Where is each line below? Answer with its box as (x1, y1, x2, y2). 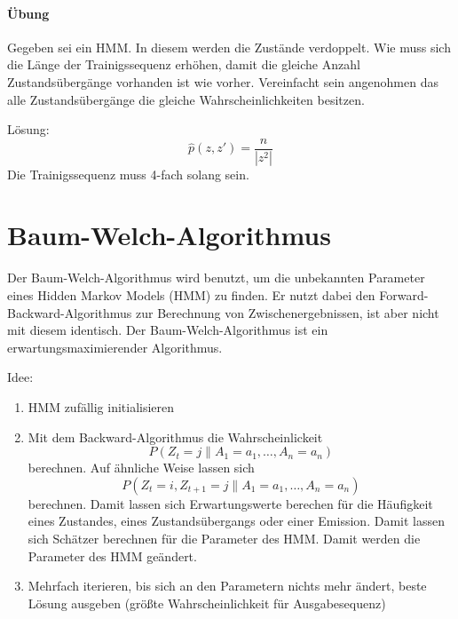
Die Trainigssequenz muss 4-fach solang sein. (7, 164, 249, 183)
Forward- (379, 285, 429, 304)
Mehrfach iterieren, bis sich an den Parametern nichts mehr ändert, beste (28, 576, 427, 595)
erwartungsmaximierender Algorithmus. (7, 337, 223, 356)
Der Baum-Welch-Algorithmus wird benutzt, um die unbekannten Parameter (7, 268, 425, 287)
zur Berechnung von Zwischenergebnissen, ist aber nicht (136, 303, 439, 321)
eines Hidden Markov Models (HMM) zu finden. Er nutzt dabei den (7, 285, 375, 304)
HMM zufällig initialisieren (28, 397, 175, 416)
